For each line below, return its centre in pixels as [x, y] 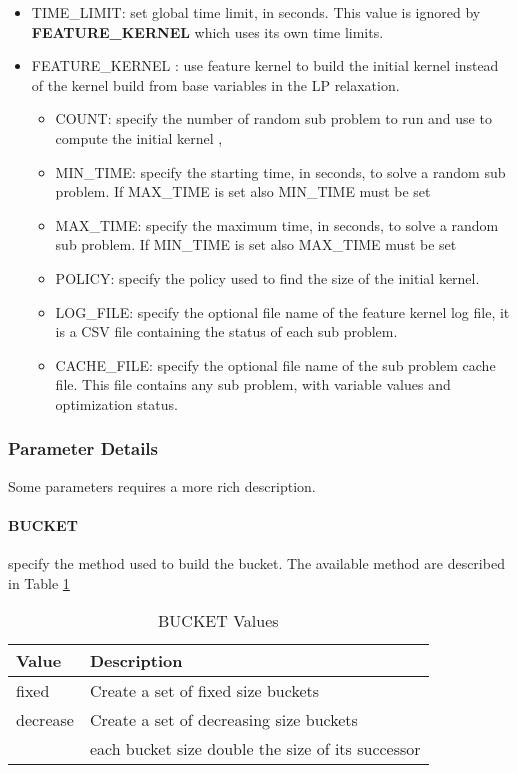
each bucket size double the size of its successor [255, 749]
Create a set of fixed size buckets [204, 691]
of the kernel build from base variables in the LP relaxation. [215, 84]
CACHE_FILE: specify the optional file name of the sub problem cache [275, 364]
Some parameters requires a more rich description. [162, 485]
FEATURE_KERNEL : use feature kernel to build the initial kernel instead [265, 65]
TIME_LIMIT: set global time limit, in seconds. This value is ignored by [256, 12]
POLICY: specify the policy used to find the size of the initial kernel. [267, 277]
